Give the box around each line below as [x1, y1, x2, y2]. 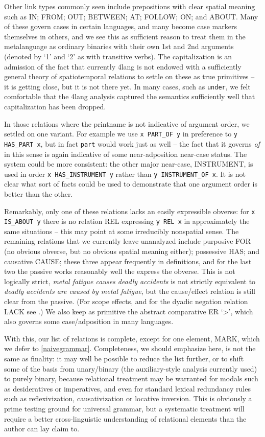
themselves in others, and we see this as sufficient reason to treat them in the [4, 31, 246, 41]
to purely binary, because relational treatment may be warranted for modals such [4, 373, 258, 384]
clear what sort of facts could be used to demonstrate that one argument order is [4, 178, 258, 189]
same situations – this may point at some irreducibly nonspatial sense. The [4, 225, 239, 236]
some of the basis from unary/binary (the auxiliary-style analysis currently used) [4, 363, 257, 374]
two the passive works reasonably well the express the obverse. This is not [4, 266, 235, 277]
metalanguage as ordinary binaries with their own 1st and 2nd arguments [4, 41, 234, 52]
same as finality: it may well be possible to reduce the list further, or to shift [4, 353, 244, 363]
